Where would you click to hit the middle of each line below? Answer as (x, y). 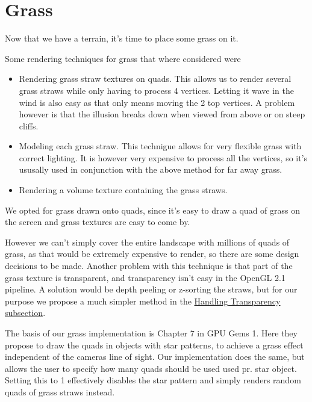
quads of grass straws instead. (60, 391)
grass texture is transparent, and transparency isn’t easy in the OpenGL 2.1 (145, 277)
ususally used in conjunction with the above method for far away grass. (151, 169)
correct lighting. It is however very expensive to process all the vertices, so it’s (163, 157)
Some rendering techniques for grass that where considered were (123, 58)
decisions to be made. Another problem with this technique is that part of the (149, 266)
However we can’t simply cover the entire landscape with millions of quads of (147, 242)
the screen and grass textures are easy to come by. (98, 222)
